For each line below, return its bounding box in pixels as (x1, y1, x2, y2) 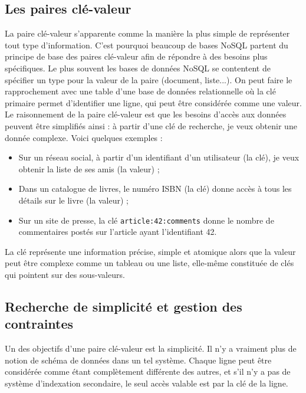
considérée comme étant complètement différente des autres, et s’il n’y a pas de (5, 365, 291, 378)
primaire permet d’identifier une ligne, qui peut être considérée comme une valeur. (5, 96, 302, 109)
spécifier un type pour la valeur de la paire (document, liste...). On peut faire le (5, 73, 292, 86)
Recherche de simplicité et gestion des (5, 297, 242, 315)
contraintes (5, 315, 74, 333)
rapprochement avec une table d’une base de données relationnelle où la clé (5, 85, 276, 97)
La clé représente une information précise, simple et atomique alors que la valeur (5, 245, 296, 257)
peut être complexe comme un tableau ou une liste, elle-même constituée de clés (5, 257, 294, 269)
